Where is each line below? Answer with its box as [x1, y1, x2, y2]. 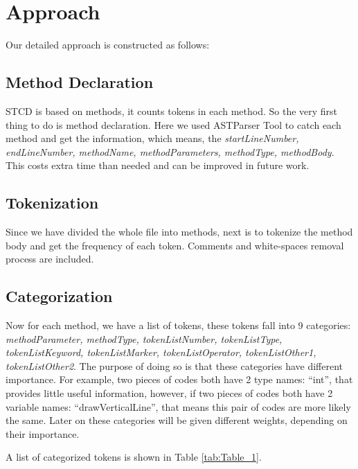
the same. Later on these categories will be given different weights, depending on [6, 413, 348, 427]
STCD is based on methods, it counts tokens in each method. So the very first [6, 103, 338, 118]
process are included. [6, 251, 94, 266]
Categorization [6, 285, 113, 307]
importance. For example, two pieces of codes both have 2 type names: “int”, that [6, 372, 353, 387]
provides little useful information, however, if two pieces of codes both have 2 [6, 386, 333, 400]
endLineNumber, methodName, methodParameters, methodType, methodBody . [6, 144, 334, 159]
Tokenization [6, 192, 99, 213]
